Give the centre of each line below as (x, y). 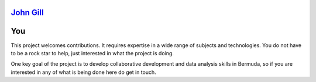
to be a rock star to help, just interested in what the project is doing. (92, 53)
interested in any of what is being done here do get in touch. (83, 72)
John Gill (27, 13)
